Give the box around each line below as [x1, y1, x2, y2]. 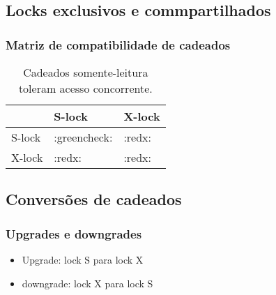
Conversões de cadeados [6, 188, 182, 210]
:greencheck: [54, 129, 113, 145]
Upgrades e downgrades [6, 225, 142, 242]
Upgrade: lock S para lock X [22, 252, 144, 266]
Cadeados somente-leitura [23, 64, 148, 80]
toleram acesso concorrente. [18, 80, 153, 96]
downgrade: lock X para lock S [22, 275, 153, 290]
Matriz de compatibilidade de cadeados [6, 36, 231, 53]
